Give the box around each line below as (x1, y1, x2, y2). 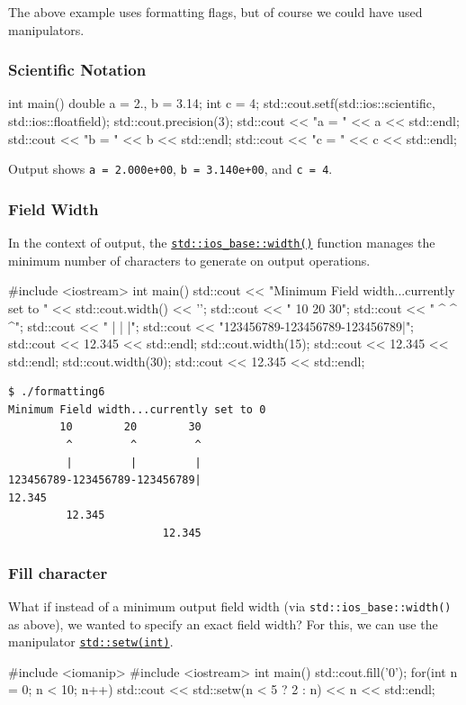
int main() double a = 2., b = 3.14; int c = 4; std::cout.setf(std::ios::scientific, (8, 94, 435, 113)
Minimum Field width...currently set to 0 (8, 402, 266, 416)
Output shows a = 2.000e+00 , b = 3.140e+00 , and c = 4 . (8, 159, 333, 178)
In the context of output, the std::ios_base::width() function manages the (8, 233, 435, 252)
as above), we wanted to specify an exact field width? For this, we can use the (8, 614, 438, 633)
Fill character (8, 561, 108, 583)
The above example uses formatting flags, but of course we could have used (8, 3, 423, 21)
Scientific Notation (8, 59, 147, 81)
